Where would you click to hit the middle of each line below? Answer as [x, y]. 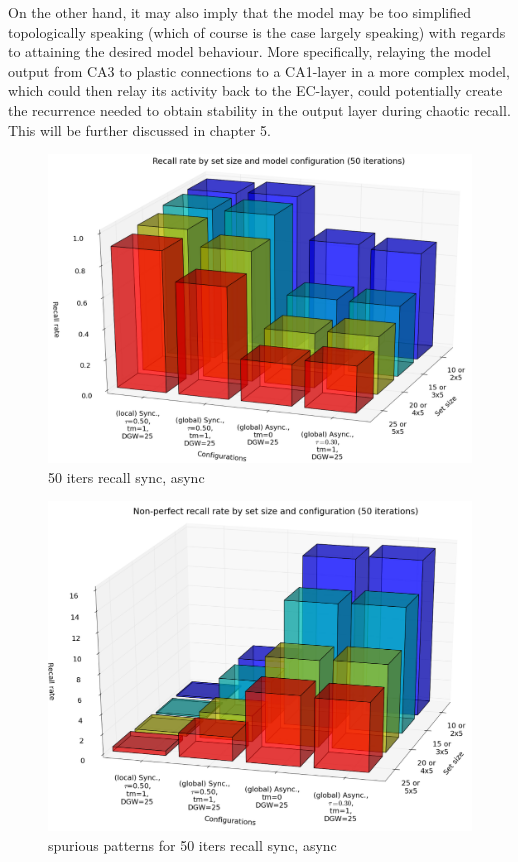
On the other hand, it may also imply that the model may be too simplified [239, 12]
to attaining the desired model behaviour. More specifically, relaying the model [249, 51]
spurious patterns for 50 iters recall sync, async [192, 844]
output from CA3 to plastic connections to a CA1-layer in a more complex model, [259, 70]
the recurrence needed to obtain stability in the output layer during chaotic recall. [259, 109]
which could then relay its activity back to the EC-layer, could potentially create [255, 90]
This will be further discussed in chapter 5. [139, 129]
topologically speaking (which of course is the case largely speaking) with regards [257, 31]
